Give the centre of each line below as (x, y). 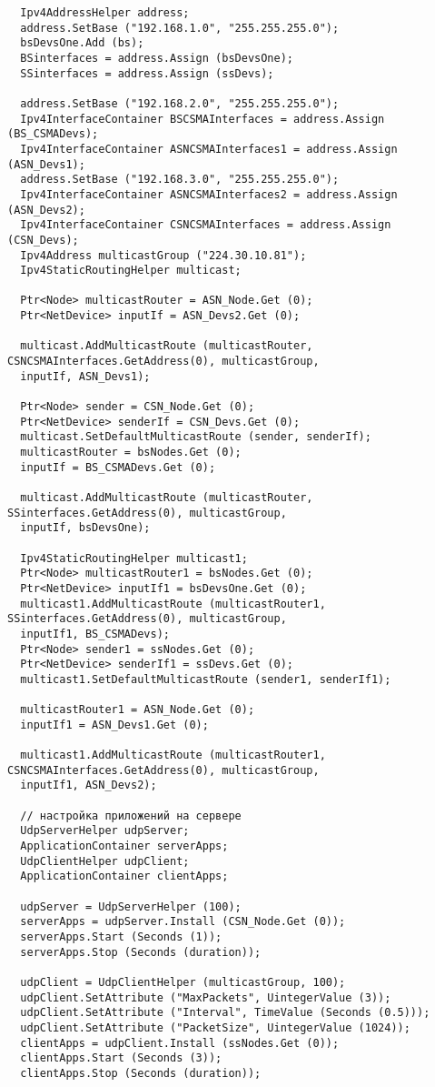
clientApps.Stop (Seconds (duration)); (141, 1073)
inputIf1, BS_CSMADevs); (95, 634)
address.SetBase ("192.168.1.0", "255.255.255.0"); (180, 28)
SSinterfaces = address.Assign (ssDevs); (147, 73)
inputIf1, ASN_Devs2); (89, 785)
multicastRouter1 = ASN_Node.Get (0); (138, 710)
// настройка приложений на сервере (131, 815)
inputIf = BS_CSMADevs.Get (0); (118, 467)
